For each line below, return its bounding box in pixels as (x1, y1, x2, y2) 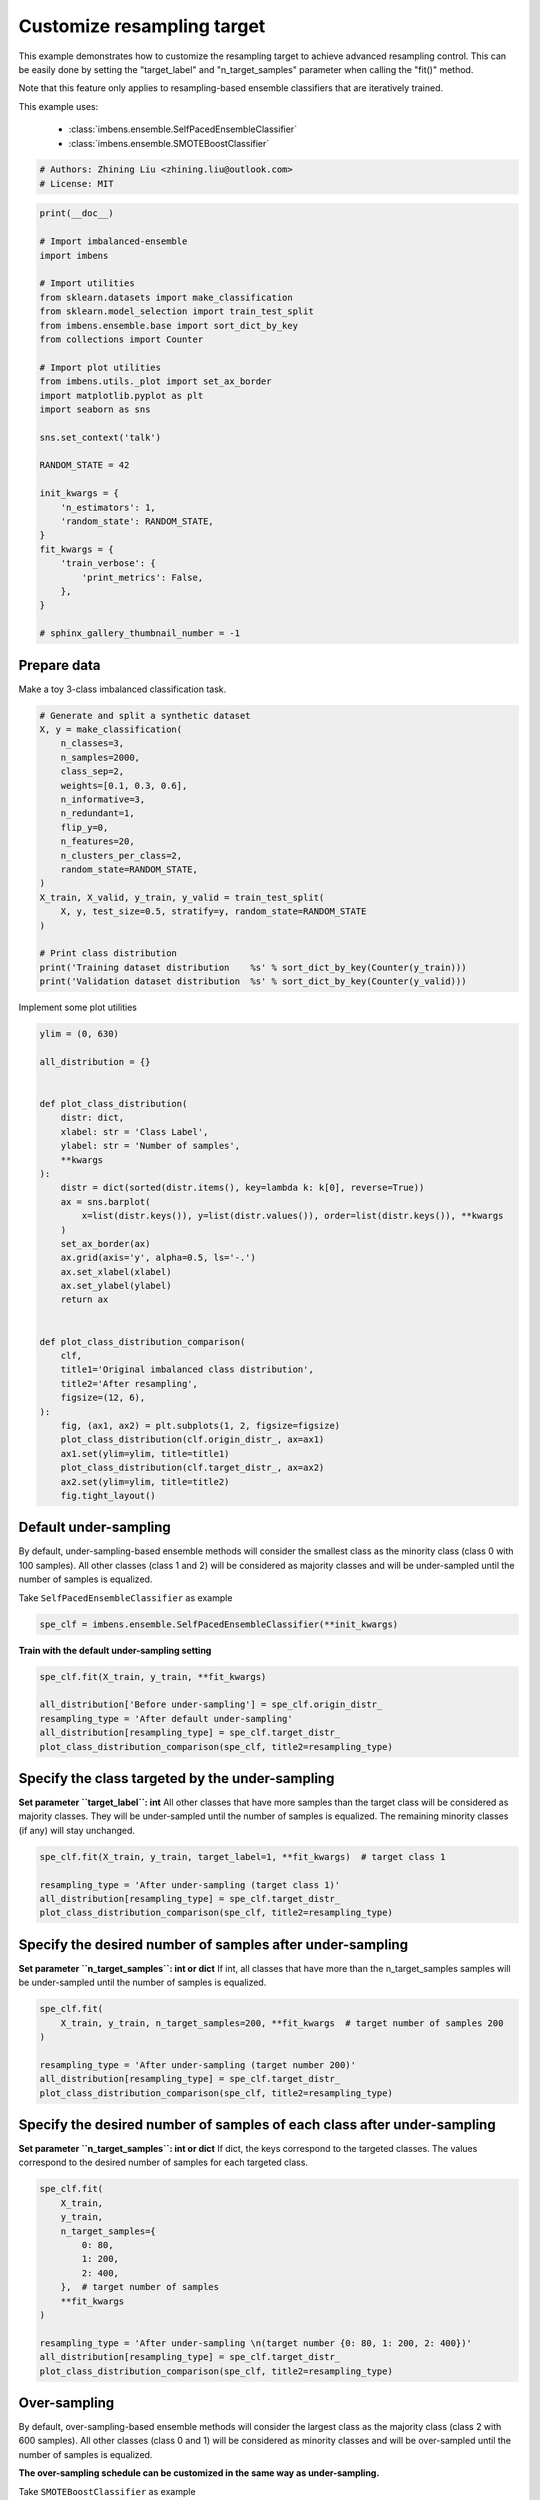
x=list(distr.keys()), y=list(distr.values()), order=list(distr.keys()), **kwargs (81, 1210, 504, 1222)
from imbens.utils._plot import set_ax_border (39, 376, 272, 387)
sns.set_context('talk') (39, 431, 162, 443)
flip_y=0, (60, 821, 109, 833)
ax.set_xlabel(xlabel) (60, 1266, 172, 1277)
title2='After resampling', (60, 1378, 199, 1389)
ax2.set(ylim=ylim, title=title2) (60, 1476, 230, 1487)
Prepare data (18, 656, 101, 674)
